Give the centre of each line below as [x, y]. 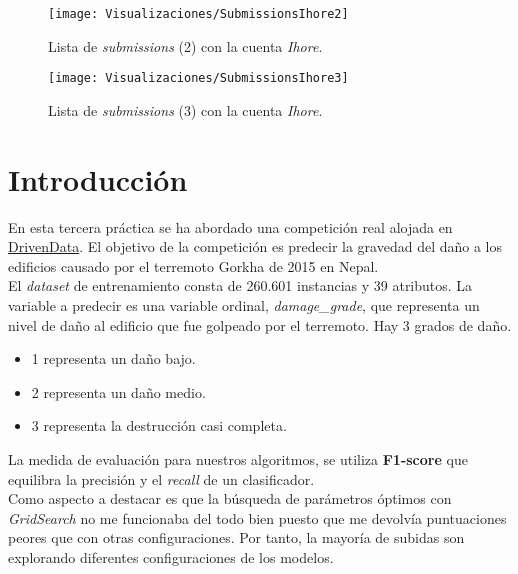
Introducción [98, 178]
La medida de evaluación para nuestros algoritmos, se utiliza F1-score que [238, 458]
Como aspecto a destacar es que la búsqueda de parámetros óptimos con [230, 498]
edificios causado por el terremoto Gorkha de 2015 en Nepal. [193, 265]
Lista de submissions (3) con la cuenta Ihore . [185, 109]
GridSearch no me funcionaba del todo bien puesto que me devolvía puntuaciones [257, 517]
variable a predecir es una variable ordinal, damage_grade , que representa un [244, 305]
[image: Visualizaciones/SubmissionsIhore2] [198, 14]
